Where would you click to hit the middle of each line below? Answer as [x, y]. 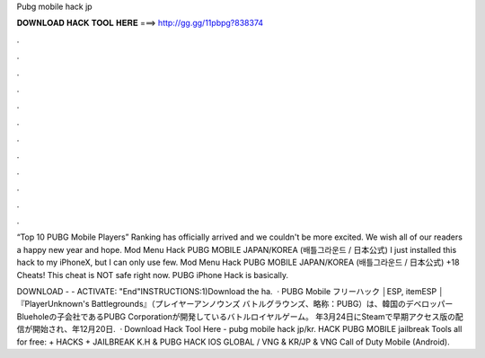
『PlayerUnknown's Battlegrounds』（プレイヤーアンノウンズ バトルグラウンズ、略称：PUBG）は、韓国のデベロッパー [235, 304]
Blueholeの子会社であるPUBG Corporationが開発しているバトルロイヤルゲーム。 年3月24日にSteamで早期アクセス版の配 [240, 316]
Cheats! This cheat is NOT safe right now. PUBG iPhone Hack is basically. [153, 275]
